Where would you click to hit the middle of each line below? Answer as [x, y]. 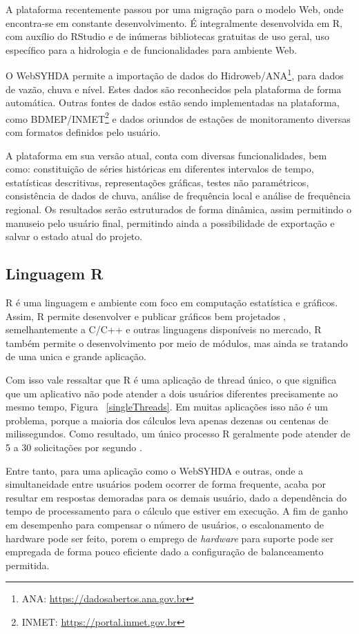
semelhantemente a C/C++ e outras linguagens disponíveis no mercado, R [164, 329]
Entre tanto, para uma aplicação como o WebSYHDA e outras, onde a [155, 470]
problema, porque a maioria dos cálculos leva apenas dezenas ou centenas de [167, 420]
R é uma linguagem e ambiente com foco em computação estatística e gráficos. [172, 303]
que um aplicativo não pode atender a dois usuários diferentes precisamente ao [172, 393]
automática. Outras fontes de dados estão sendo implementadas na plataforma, [173, 102]
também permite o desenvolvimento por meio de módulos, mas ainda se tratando [177, 343]
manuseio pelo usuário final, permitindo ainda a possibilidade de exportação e [170, 222]
